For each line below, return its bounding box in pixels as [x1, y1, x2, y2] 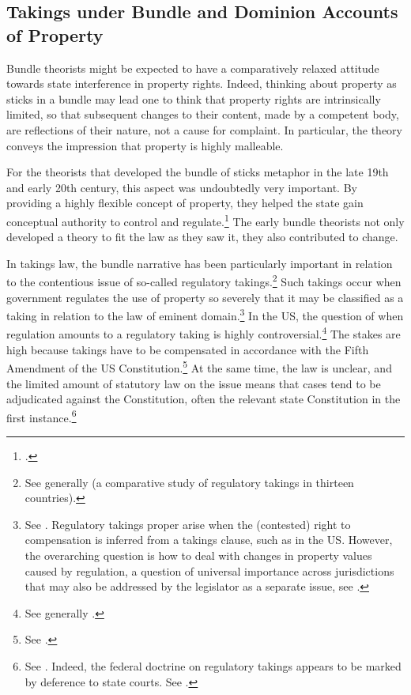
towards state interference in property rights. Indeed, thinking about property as [6, 75, 397, 92]
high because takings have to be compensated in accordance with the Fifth [6, 341, 369, 357]
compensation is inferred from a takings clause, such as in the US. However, [25, 531, 393, 548]
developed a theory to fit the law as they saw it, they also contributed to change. [6, 229, 398, 245]
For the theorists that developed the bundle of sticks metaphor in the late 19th [6, 164, 389, 180]
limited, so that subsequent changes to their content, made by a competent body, [6, 106, 399, 123]
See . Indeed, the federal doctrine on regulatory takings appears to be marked [25, 657, 402, 674]
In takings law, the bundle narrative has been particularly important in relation [6, 255, 393, 271]
